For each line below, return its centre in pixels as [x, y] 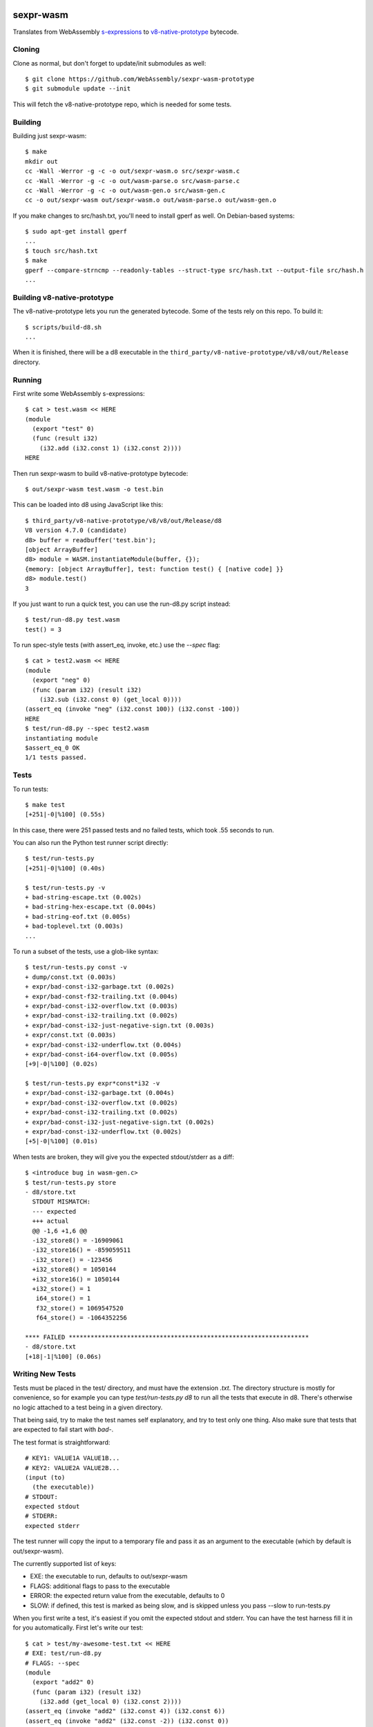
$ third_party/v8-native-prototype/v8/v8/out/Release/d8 [124, 521]
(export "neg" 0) [61, 680]
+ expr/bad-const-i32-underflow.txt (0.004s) [104, 1044]
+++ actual [50, 1221]
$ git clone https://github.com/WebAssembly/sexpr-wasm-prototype [140, 79]
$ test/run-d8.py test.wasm [73, 620]
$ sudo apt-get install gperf [76, 232]
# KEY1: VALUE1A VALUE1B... [73, 1458]
